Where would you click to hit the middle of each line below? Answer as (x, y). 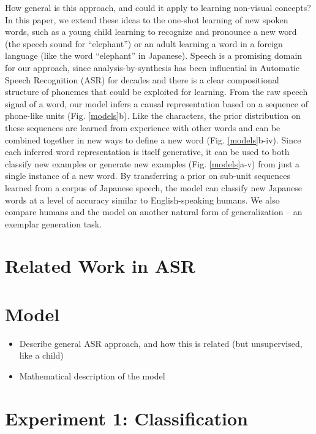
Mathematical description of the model (92, 375)
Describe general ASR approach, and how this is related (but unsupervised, (161, 343)
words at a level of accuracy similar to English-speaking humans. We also (142, 200)
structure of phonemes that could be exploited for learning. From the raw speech (156, 92)
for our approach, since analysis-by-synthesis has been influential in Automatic (152, 67)
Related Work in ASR (100, 266)
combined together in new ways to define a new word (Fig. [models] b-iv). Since (153, 139)
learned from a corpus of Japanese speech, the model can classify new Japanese (154, 187)
